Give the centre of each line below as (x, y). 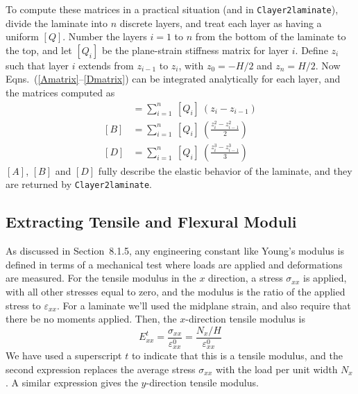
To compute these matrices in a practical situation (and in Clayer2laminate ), (172, 9)
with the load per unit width (276, 369)
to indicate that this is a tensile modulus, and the (237, 356)
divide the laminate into (57, 23)
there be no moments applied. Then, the (91, 319)
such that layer (37, 65)
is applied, (325, 278)
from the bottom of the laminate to (271, 36)
